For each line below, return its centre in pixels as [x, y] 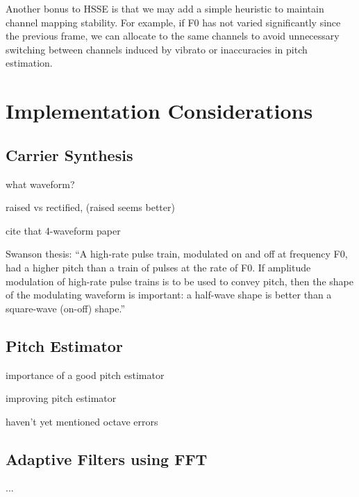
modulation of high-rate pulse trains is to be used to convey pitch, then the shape [179, 281]
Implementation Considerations [159, 111]
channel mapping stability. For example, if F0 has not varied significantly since [173, 22]
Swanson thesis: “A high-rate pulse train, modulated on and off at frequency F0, [177, 254]
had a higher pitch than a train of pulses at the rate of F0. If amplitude [158, 267]
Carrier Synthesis [69, 154]
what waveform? [40, 184]
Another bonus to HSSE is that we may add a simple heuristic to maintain [165, 8]
